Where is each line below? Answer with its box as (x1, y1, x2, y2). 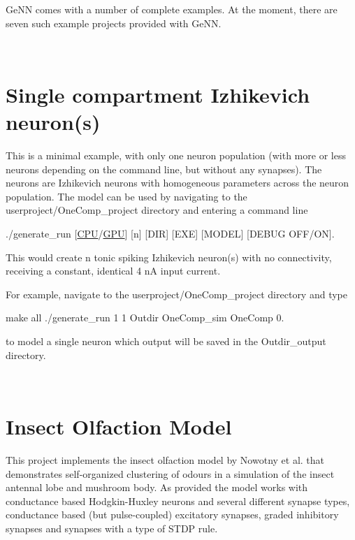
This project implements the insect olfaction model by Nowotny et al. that (6, 452, 325, 467)
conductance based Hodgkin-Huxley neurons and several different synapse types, (6, 493, 350, 508)
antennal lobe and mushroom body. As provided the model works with (6, 480, 308, 495)
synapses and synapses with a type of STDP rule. (6, 520, 218, 535)
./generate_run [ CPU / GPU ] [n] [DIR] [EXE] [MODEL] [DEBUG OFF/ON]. (6, 226, 335, 241)
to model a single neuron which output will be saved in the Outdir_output (6, 334, 326, 349)
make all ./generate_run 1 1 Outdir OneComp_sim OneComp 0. (6, 310, 284, 325)
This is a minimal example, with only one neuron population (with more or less (6, 148, 346, 163)
